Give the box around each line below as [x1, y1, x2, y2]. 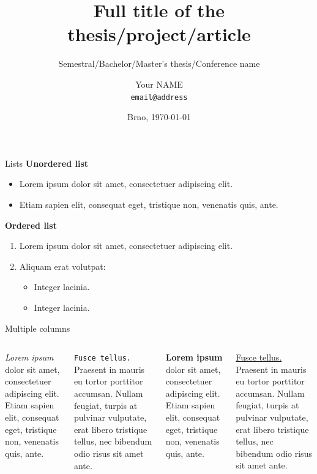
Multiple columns [5, 321, 70, 334]
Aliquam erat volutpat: [19, 259, 106, 272]
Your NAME [135, 77, 183, 90]
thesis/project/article [67, 21, 251, 47]
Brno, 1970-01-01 [127, 110, 192, 123]
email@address [130, 93, 188, 102]
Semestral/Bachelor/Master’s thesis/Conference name [58, 57, 260, 70]
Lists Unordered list [5, 156, 89, 169]
